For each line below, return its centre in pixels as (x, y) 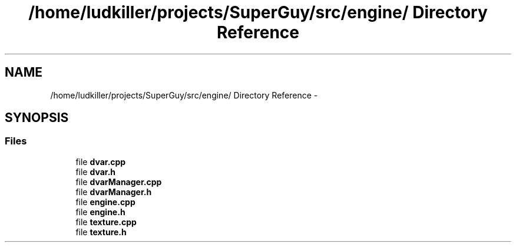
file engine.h (100, 212)
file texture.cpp (106, 222)
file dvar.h (96, 172)
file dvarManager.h (114, 192)
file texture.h (101, 232)
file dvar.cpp (101, 162)
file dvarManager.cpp (119, 182)
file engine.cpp (105, 202)
